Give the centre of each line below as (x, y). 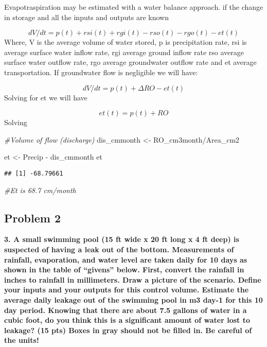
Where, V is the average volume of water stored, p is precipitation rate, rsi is (126, 42)
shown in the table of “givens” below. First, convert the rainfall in (124, 270)
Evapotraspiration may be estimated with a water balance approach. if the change (134, 7)
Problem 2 (32, 218)
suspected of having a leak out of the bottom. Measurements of (119, 249)
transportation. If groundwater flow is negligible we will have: (101, 72)
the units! (22, 340)
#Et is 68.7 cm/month (40, 190)
